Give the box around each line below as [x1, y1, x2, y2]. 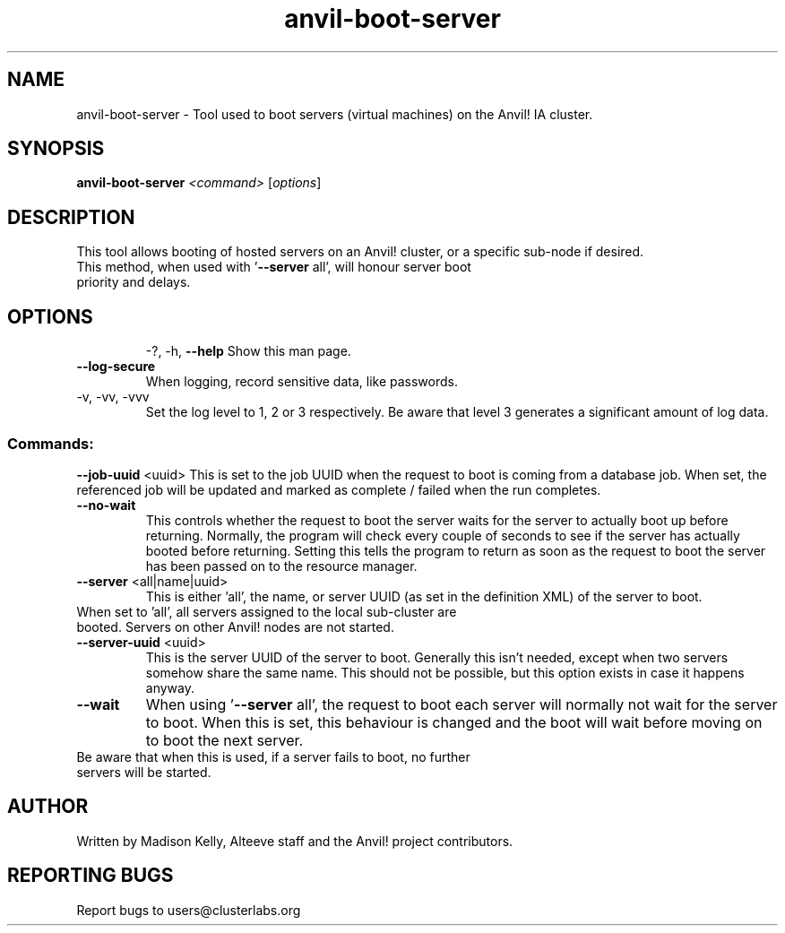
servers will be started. [76, 764, 211, 780]
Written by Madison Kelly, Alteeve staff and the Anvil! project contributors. [76, 833, 513, 849]
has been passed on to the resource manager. [145, 557, 418, 574]
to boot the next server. [145, 730, 304, 749]
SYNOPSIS [7, 137, 105, 160]
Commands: [7, 434, 94, 453]
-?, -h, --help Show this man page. [145, 343, 351, 359]
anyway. [145, 679, 194, 695]
